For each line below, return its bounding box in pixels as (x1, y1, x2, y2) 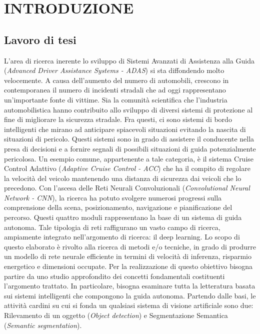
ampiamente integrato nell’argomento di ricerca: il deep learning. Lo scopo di (4, 231, 240, 242)
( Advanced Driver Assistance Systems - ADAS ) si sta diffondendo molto (4, 65, 224, 75)
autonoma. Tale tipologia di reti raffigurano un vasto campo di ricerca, (4, 221, 220, 232)
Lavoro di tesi (4, 31, 76, 47)
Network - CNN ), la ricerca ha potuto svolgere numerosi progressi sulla (4, 192, 222, 202)
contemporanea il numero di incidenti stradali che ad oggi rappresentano (4, 84, 226, 95)
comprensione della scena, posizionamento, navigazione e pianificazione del (4, 202, 232, 212)
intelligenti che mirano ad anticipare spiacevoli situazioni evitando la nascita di (4, 123, 246, 134)
